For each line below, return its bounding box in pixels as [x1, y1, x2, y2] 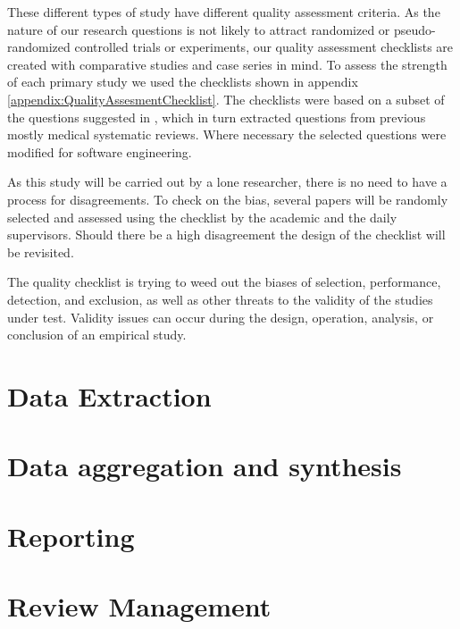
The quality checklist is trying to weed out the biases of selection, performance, [7, 273, 441, 291]
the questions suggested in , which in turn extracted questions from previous [7, 107, 426, 126]
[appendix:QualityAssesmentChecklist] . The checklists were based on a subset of [7, 89, 445, 108]
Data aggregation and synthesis [7, 448, 402, 484]
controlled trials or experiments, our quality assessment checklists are [74, 38, 454, 56]
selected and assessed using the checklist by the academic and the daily [7, 207, 397, 226]
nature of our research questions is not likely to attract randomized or [7, 20, 390, 38]
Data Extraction [7, 377, 212, 414]
